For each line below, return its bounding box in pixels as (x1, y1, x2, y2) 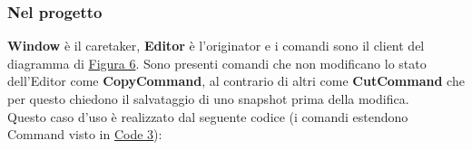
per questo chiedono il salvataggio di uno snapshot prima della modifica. (7, 89, 409, 108)
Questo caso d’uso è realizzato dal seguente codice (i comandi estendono (7, 107, 408, 126)
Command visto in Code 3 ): (7, 125, 162, 144)
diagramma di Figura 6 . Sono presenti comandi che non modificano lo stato (7, 53, 427, 72)
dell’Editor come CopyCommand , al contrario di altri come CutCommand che (7, 71, 465, 90)
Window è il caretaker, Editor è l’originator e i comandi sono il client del (7, 36, 425, 55)
